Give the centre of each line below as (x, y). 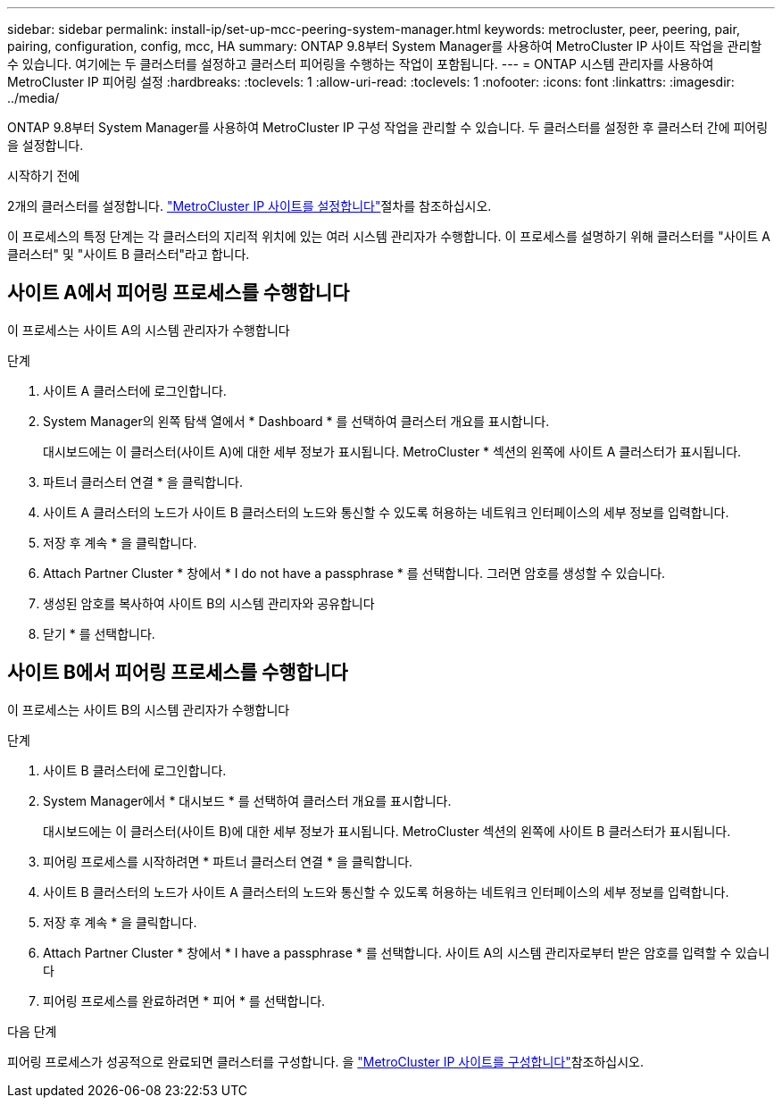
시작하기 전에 (44, 176)
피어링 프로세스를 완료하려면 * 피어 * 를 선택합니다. (184, 1000)
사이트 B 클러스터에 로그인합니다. (135, 770)
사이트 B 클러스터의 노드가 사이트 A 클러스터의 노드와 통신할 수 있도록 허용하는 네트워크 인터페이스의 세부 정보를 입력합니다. (386, 892)
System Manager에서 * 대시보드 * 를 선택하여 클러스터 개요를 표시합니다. (247, 800)
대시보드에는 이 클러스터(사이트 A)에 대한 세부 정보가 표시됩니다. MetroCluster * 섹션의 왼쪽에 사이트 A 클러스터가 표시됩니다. (392, 451)
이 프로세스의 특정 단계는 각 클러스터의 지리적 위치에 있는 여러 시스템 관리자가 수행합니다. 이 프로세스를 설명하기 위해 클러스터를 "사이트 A (389, 236)
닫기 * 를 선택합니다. (99, 633)
